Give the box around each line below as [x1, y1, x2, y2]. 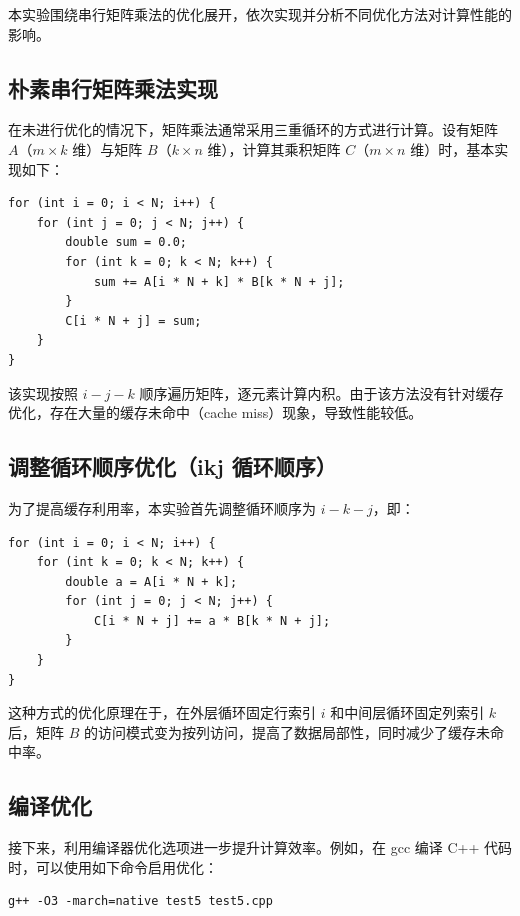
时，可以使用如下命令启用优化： [8, 856, 218, 877]
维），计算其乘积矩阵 [207, 138, 341, 159]
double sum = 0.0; [65, 235, 187, 250]
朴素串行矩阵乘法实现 [8, 72, 218, 103]
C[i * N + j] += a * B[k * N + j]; [93, 613, 331, 628]
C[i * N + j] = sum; [65, 313, 202, 328]
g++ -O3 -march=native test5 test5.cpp [8, 894, 273, 909]
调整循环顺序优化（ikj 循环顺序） [8, 451, 337, 482]
